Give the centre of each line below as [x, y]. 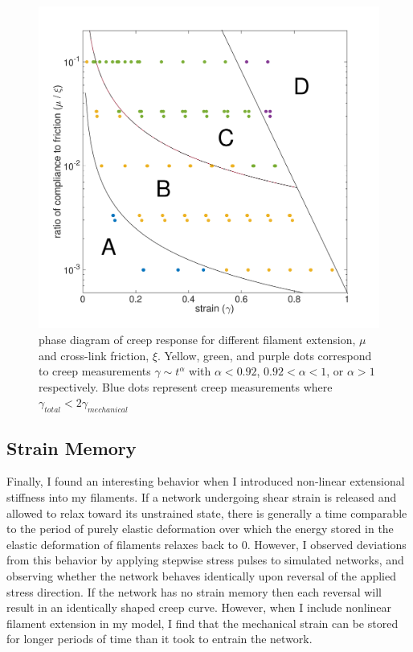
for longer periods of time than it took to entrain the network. [159, 639]
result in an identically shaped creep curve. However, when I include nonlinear [199, 607]
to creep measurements [95, 371]
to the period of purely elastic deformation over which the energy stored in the [200, 529]
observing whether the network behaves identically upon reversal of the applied [201, 575]
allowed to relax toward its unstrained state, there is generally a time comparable [207, 513]
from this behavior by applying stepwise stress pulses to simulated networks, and [205, 560]
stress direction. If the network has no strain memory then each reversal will [194, 591]
